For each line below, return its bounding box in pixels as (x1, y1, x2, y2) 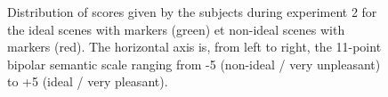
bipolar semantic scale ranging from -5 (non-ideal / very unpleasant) (7, 54, 381, 73)
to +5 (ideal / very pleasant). (7, 72, 168, 91)
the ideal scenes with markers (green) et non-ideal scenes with (7, 20, 345, 38)
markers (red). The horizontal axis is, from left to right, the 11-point (7, 37, 382, 56)
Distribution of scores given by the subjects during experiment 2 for (7, 3, 377, 20)
